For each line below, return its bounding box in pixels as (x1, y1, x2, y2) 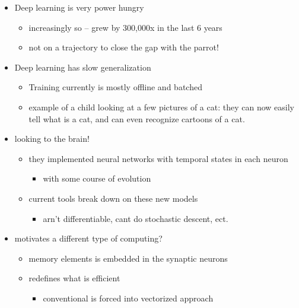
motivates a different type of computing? (14, 232, 163, 245)
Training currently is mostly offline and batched (28, 81, 202, 93)
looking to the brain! (14, 132, 90, 145)
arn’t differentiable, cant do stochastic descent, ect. (43, 212, 228, 224)
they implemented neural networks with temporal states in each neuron (28, 152, 288, 164)
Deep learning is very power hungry (14, 1, 144, 13)
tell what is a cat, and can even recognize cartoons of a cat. (28, 112, 245, 125)
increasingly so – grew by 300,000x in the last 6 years (28, 21, 222, 33)
